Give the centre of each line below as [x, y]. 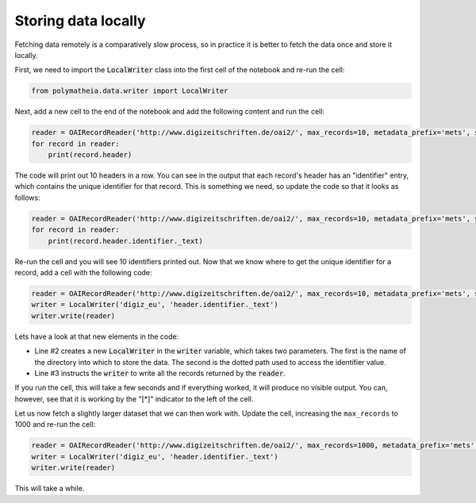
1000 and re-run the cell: [55, 424]
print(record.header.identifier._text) [126, 241]
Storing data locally [80, 21]
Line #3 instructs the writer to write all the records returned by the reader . [160, 373]
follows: [27, 198]
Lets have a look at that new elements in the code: [97, 336]
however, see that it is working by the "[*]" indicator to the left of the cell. [134, 399]
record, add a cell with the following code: [83, 272]
